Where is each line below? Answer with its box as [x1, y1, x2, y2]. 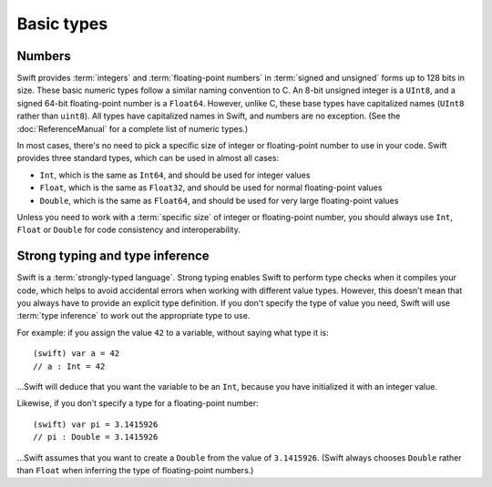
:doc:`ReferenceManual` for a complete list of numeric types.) [16, 123, 249, 134]
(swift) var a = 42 [33, 349, 120, 359]
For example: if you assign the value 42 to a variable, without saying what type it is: [16, 327, 329, 338]
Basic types [16, 14, 108, 34]
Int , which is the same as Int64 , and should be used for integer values [39, 169, 311, 180]
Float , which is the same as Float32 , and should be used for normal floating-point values [39, 182, 383, 193]
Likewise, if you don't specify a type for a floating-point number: [16, 398, 259, 409]
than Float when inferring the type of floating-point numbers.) [16, 464, 254, 475]
